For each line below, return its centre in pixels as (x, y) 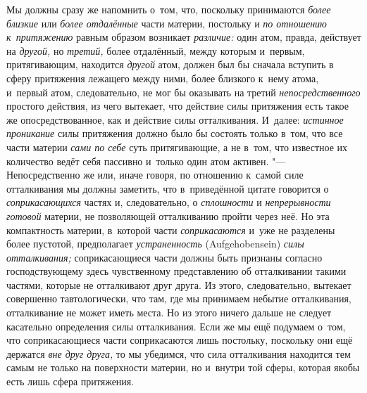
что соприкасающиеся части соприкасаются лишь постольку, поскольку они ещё (180, 340)
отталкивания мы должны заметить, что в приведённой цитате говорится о (168, 188)
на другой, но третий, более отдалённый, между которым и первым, (156, 50)
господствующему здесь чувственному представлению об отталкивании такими (176, 271)
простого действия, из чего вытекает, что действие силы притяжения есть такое (178, 106)
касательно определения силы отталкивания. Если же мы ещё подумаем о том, (176, 326)
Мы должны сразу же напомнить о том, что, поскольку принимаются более (169, 9)
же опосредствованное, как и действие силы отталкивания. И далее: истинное (175, 119)
